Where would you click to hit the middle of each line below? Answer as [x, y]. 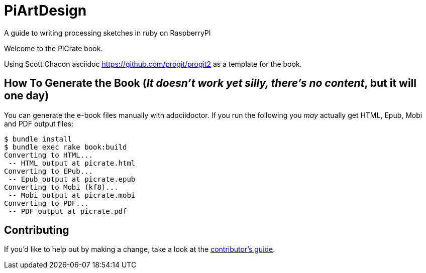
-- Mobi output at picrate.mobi [72, 195]
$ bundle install [38, 139]
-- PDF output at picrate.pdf [68, 211]
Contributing [37, 230]
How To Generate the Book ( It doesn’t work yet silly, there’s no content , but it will [210, 83]
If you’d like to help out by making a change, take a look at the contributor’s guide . [140, 249]
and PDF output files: [39, 123]
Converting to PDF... [46, 203]
